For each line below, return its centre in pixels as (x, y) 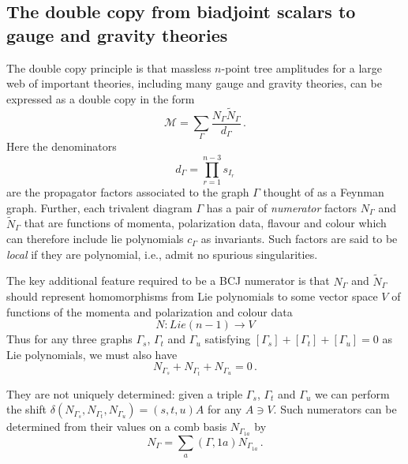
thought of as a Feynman (324, 192)
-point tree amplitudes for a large (302, 67)
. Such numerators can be (335, 409)
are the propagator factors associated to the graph (128, 192)
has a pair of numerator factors (282, 207)
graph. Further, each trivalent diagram (99, 207)
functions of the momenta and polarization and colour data (150, 311)
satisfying (228, 339)
